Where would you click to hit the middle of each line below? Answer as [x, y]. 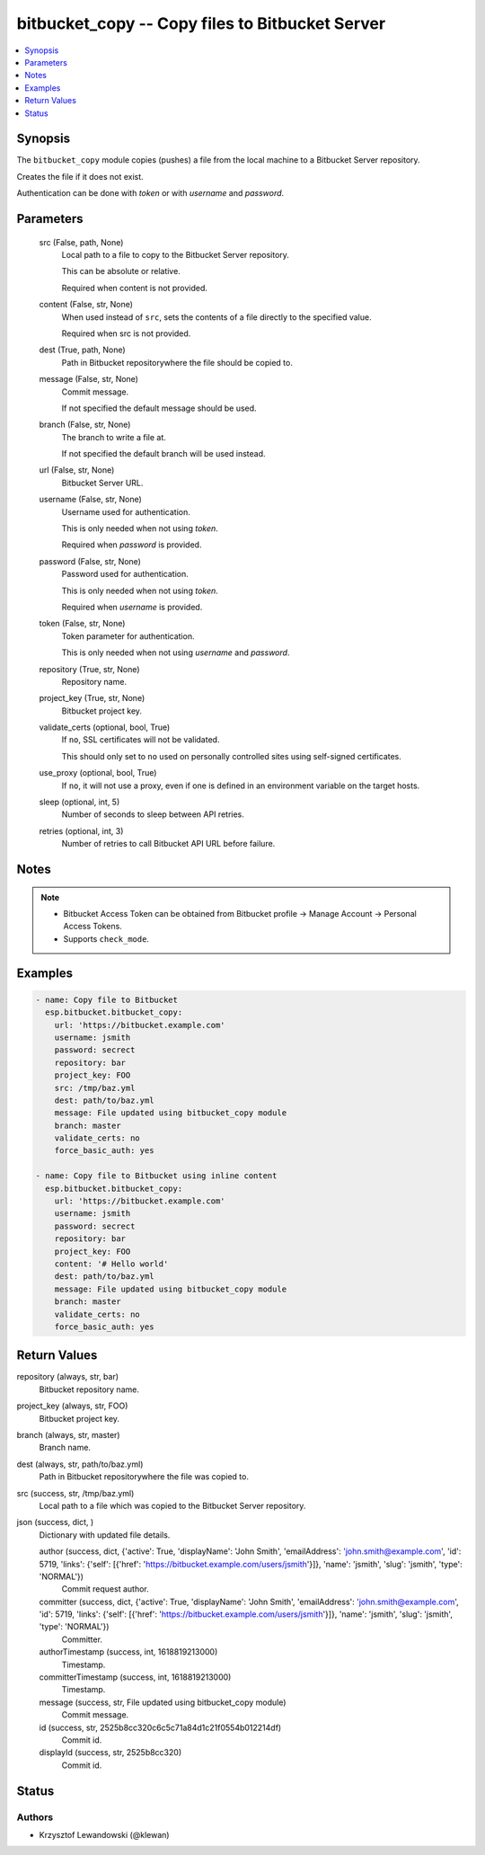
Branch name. [65, 1448]
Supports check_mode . [106, 938]
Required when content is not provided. [135, 288]
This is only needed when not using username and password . [176, 652]
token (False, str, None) [82, 624]
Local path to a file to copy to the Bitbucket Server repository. [175, 254]
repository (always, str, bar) [68, 1377]
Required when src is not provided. [126, 333]
